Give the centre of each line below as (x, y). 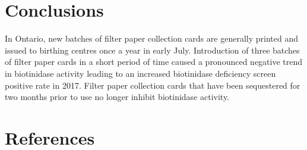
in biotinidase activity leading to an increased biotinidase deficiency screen (140, 73)
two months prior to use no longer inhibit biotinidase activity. (117, 97)
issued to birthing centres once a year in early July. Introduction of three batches (152, 50)
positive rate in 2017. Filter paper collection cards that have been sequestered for (153, 85)
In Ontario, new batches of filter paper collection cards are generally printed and (151, 38)
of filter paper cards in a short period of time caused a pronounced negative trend (154, 62)
